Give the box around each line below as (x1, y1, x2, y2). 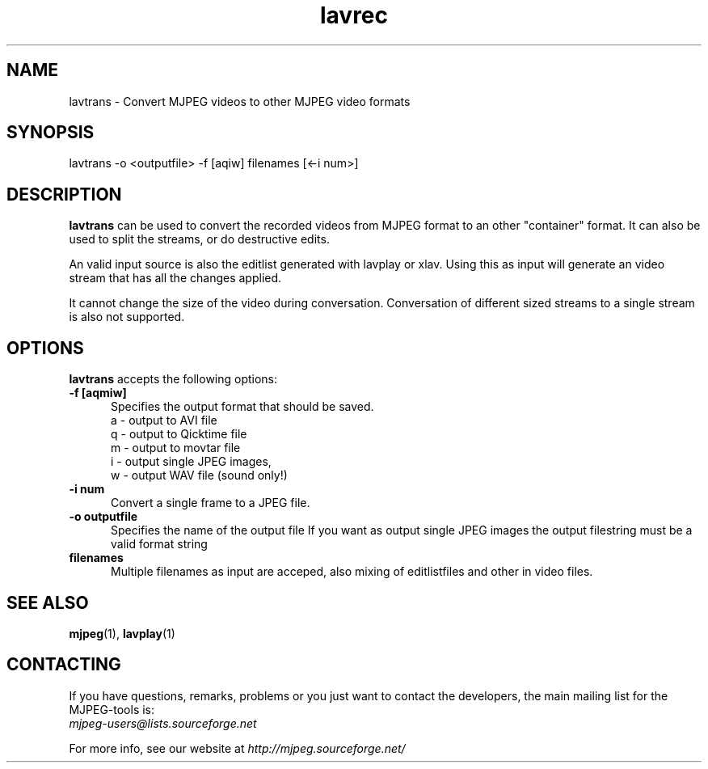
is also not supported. (69, 310, 185, 324)
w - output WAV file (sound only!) (111, 468, 288, 483)
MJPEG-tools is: (69, 702, 155, 716)
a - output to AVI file (111, 413, 217, 428)
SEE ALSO (6, 592, 89, 613)
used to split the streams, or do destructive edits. (69, 232, 330, 247)
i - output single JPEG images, (111, 454, 272, 469)
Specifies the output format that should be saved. (111, 399, 374, 414)
